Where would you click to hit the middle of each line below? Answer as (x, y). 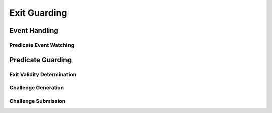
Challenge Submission (38, 101)
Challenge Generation (37, 88)
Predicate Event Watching (42, 45)
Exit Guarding (38, 13)
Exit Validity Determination (43, 74)
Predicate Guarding (41, 60)
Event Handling (34, 31)
